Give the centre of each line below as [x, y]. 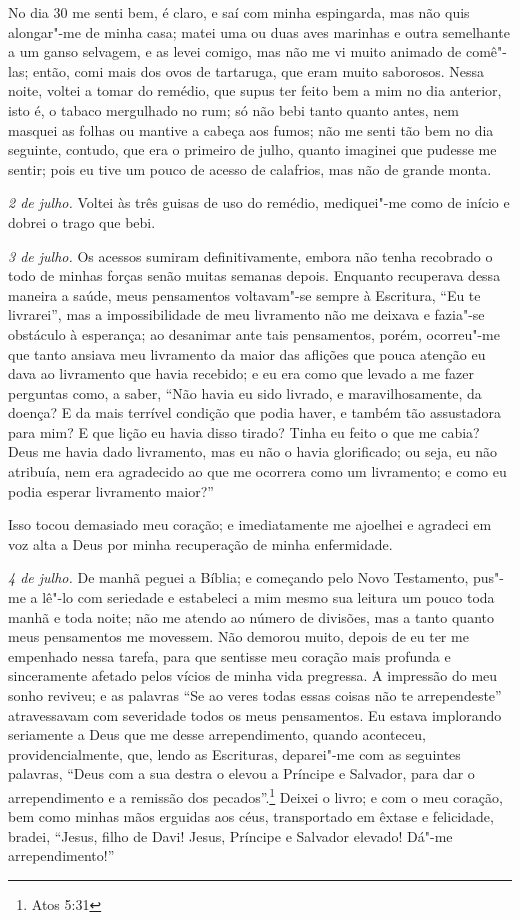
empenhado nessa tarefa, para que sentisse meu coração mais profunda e [229, 655]
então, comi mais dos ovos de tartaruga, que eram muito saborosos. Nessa [258, 70]
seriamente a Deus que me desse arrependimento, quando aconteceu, [217, 734]
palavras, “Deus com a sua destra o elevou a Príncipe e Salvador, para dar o [241, 773]
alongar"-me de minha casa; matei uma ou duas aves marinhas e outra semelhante [259, 31]
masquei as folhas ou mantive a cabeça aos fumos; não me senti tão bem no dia [251, 129]
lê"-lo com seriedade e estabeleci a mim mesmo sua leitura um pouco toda [268, 597]
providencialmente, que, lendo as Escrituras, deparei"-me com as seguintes [234, 753]
